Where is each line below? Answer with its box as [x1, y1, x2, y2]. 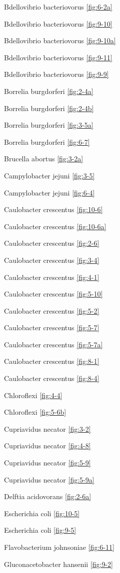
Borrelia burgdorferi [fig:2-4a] [4, 85, 93, 96]
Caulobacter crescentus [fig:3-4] [4, 254, 99, 265]
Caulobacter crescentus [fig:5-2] [4, 305, 99, 316]
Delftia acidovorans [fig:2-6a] [4, 491, 91, 502]
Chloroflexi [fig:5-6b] [4, 407, 66, 417]
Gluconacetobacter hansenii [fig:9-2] [4, 558, 113, 569]
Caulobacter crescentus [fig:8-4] [4, 373, 99, 384]
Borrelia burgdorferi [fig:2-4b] [4, 103, 94, 113]
